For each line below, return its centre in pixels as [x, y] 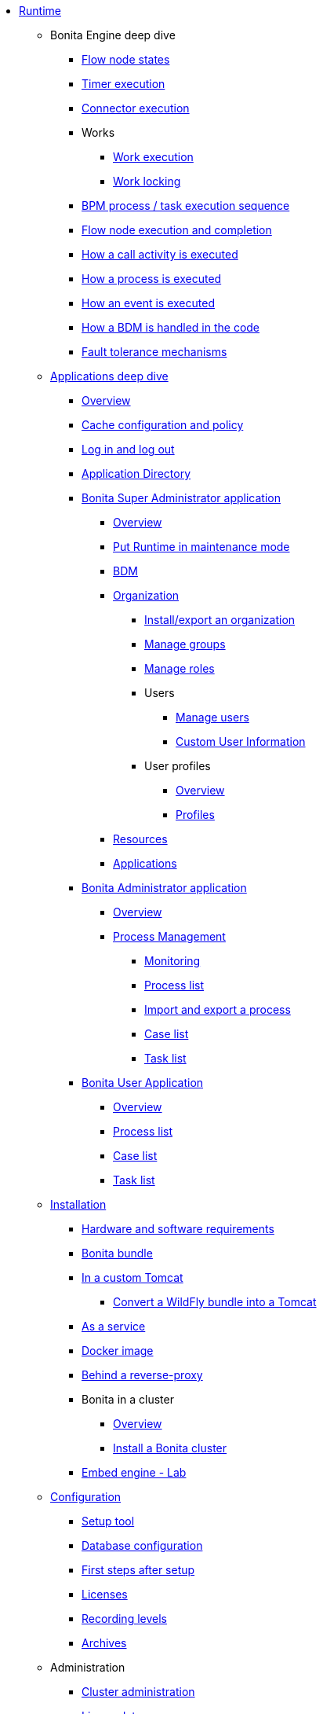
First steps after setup [138, 1570]
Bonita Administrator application [164, 888]
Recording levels [124, 1619]
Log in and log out [128, 449]
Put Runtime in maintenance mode [201, 547]
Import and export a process [218, 1009]
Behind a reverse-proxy [142, 1375]
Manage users [212, 717]
